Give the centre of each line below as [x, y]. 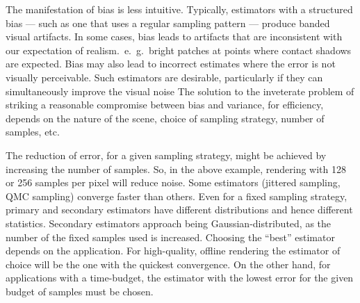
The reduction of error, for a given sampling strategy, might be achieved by [166, 155]
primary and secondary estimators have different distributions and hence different [179, 210]
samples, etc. [33, 132]
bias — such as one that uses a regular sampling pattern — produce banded [168, 23]
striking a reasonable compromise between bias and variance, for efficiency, [165, 105]
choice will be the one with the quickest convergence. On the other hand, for [168, 264]
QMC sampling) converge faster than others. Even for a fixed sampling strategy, [177, 196]
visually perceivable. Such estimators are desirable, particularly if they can [164, 77]
